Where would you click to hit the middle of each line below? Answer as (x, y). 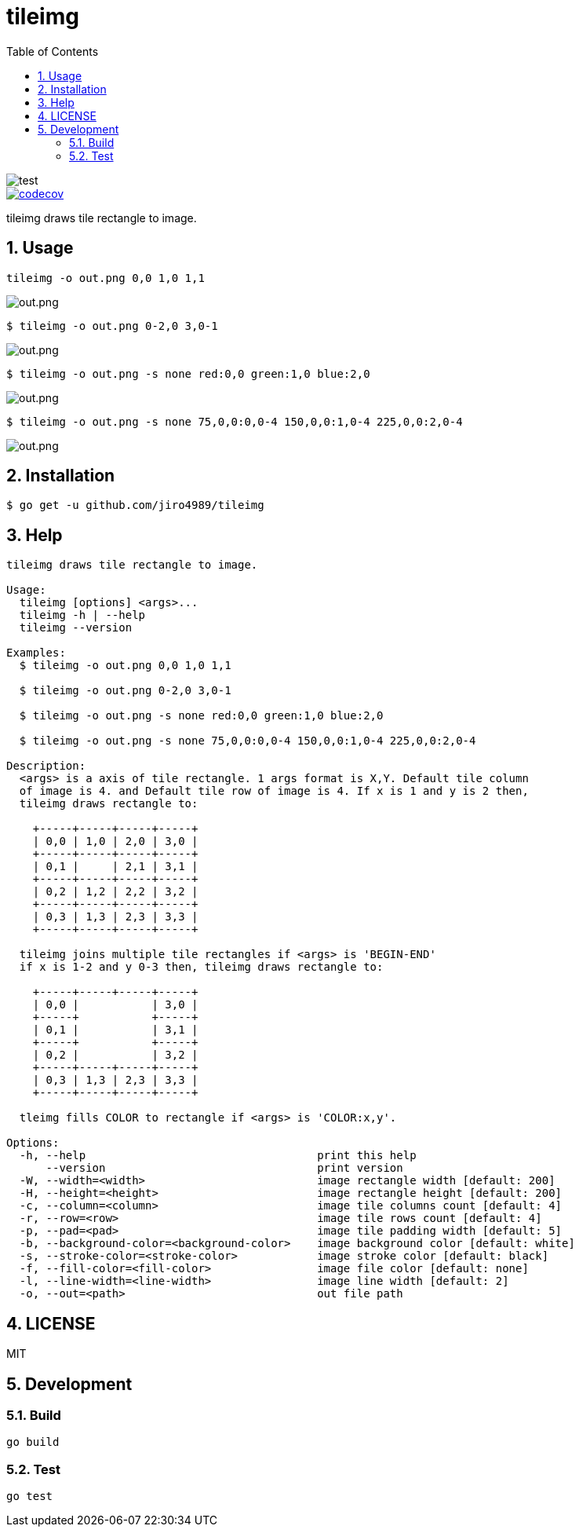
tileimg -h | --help (82, 615)
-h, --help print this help (218, 1156)
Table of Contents (53, 51)
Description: (46, 766)
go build (33, 1442)
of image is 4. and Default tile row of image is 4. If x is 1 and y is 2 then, (274, 791)
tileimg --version (76, 628)
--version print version (224, 1168)
